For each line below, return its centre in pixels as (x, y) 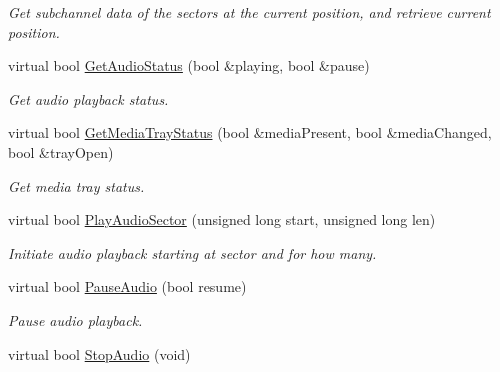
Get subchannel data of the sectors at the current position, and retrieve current (249, 12)
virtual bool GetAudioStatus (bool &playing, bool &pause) (189, 65)
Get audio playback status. (88, 98)
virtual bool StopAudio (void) (99, 353)
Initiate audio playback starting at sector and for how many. (192, 252)
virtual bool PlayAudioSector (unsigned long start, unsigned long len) (222, 219)
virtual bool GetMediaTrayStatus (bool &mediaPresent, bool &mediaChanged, (250, 132)
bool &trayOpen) (61, 151)
